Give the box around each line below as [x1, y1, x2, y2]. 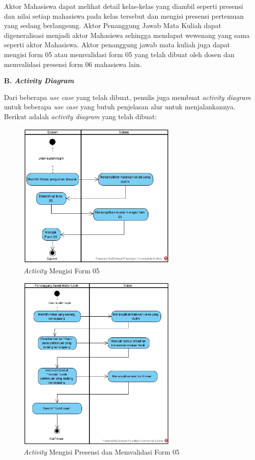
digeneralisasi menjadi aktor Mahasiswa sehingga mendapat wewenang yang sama [4, 30, 250, 40]
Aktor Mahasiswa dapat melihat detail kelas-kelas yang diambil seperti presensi [4, 1, 243, 11]
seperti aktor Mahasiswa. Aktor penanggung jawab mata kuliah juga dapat [4, 39, 230, 50]
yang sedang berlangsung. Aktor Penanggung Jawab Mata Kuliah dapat [4, 20, 222, 31]
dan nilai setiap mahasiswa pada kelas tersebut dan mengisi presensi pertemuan [4, 10, 244, 21]
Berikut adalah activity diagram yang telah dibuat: [4, 111, 157, 121]
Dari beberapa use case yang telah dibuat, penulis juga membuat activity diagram [4, 92, 251, 102]
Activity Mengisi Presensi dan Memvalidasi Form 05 [24, 447, 180, 457]
